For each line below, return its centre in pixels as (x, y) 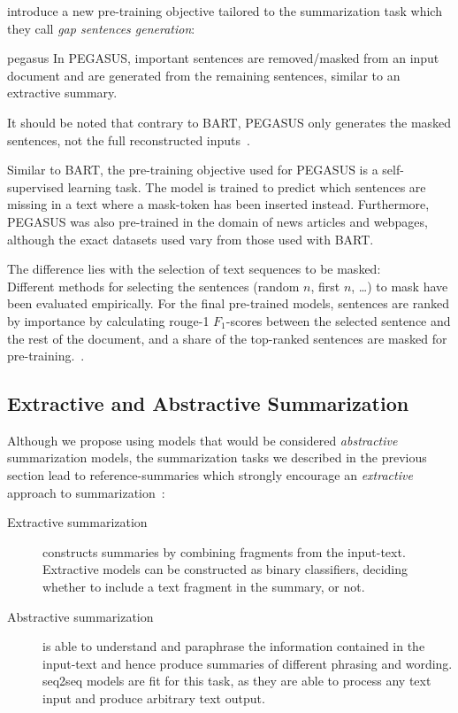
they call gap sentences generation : (101, 28)
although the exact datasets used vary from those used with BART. (191, 239)
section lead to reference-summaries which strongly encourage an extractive (210, 475)
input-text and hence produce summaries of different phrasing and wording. (248, 663)
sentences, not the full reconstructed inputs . (129, 139)
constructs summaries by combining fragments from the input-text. (224, 551)
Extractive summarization (77, 522)
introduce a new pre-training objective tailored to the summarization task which (225, 11)
